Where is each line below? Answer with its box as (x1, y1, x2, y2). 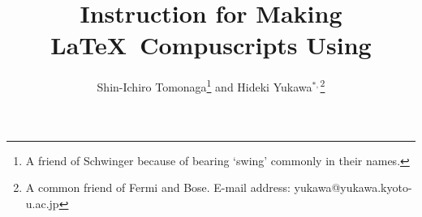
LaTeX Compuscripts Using (50, 28, 372, 62)
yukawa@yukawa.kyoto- (294, 179, 412, 196)
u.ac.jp (25, 194, 59, 211)
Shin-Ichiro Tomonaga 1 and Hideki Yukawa (97, 76, 312, 95)
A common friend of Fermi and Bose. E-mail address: (25, 179, 291, 196)
